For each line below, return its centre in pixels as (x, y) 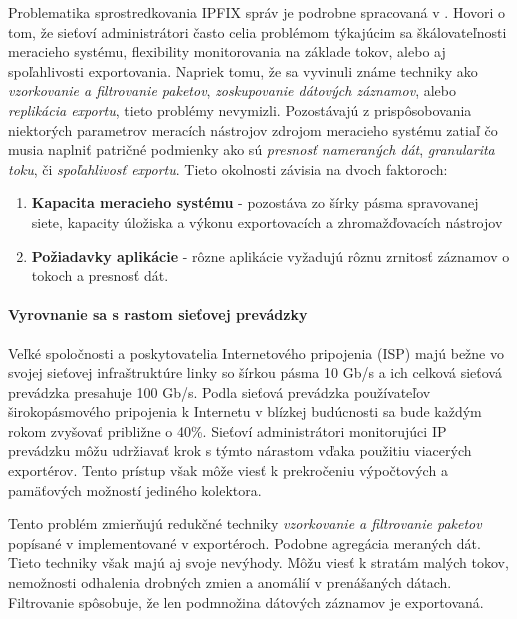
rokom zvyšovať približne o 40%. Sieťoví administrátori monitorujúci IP (227, 430)
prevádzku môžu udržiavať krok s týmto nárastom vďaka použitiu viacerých (240, 450)
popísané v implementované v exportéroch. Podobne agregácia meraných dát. (244, 542)
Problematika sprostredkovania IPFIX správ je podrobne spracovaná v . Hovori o (257, 12)
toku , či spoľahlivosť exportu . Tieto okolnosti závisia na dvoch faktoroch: (228, 168)
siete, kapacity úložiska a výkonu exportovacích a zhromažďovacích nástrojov (267, 221)
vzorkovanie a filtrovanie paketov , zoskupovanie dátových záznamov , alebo (232, 90)
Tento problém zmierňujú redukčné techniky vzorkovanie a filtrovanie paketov (245, 523)
